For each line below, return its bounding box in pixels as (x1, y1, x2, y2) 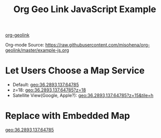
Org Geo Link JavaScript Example (13, 4, 156, 15)
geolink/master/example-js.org (5, 47, 69, 54)
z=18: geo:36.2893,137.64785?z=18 (12, 87, 86, 93)
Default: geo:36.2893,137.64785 (12, 82, 79, 88)
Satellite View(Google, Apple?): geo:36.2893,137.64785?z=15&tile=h (12, 93, 154, 99)
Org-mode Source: (5, 42, 44, 48)
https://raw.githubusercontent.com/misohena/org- (45, 42, 150, 48)
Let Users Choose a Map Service (5, 65, 145, 76)
